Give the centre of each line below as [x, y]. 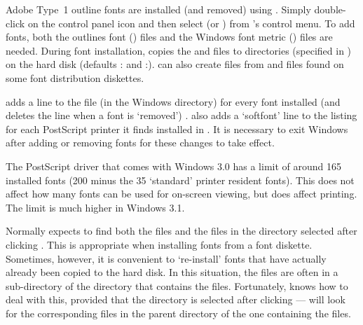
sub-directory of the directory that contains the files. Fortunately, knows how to [177, 285]
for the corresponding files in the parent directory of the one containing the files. [178, 313]
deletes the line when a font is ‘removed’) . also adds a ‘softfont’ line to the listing [181, 115]
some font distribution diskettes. [75, 77]
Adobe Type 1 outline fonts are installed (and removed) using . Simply [158, 9]
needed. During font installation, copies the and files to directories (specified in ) [179, 50]
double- [330, 9]
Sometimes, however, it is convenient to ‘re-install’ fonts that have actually [166, 258]
